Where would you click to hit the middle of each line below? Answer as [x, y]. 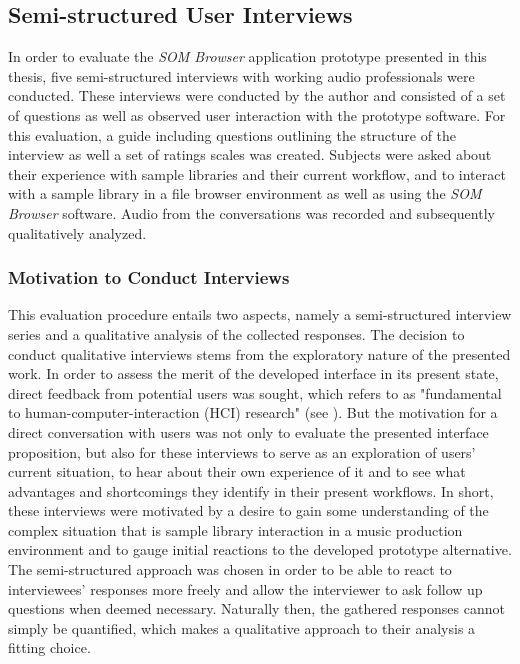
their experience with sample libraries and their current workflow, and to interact [257, 173]
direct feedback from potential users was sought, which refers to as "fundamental [255, 392]
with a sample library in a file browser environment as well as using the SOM [245, 193]
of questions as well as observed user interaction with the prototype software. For [257, 114]
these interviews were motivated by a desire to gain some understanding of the [248, 510]
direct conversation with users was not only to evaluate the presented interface [248, 431]
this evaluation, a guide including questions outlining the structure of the [232, 134]
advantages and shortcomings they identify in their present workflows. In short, [251, 490]
